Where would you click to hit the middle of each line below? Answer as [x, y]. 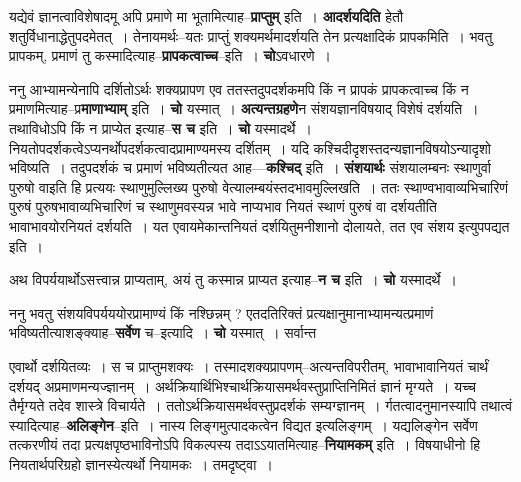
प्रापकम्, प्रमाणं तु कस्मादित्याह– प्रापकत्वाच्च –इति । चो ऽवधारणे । [170, 55]
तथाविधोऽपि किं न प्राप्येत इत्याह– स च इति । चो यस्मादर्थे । [160, 127]
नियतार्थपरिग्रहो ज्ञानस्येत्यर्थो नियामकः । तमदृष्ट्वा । [141, 463]
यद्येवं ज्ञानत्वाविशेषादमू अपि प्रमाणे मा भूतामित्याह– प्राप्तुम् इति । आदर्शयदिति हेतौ [206, 16]
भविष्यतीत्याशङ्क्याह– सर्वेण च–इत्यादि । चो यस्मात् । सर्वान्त [163, 332]
